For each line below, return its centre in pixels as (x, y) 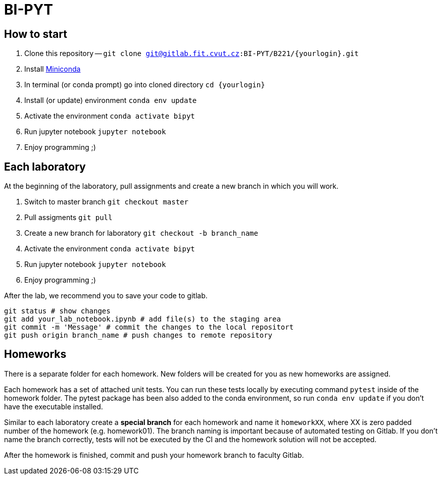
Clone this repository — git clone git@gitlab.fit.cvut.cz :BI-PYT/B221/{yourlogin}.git (191, 54)
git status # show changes (57, 311)
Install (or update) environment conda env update (111, 100)
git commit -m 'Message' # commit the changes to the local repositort (149, 327)
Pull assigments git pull (68, 218)
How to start (36, 34)
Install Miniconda (53, 69)
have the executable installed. (54, 406)
